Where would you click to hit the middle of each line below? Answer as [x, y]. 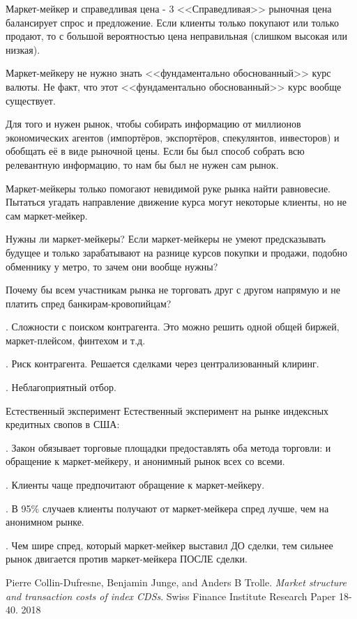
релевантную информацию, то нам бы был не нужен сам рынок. [142, 164]
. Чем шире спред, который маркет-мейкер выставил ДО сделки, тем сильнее [169, 545]
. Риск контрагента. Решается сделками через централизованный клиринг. [162, 364]
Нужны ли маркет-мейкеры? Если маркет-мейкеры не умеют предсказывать [166, 239]
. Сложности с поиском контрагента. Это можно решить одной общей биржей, [173, 327]
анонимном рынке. [45, 522]
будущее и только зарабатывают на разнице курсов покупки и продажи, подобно [177, 252]
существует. [31, 100]
